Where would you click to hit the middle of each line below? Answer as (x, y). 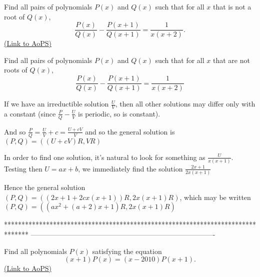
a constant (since (30, 113)
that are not (231, 60)
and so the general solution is (130, 131)
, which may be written (215, 197)
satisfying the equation (127, 251)
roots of (16, 70)
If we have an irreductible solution (56, 104)
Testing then (23, 168)
